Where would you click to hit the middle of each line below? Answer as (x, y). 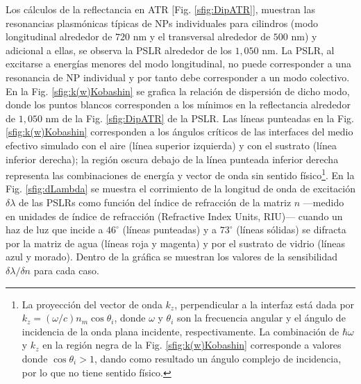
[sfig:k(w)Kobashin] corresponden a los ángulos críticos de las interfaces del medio (179, 132)
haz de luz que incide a (54, 229)
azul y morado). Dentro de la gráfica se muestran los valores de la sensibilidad (171, 257)
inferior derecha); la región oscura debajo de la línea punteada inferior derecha (172, 159)
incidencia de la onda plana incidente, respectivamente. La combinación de (180, 331)
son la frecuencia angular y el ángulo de (261, 318)
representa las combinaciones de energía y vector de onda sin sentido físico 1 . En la (180, 174)
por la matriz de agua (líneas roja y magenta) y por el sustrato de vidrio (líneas (175, 243)
